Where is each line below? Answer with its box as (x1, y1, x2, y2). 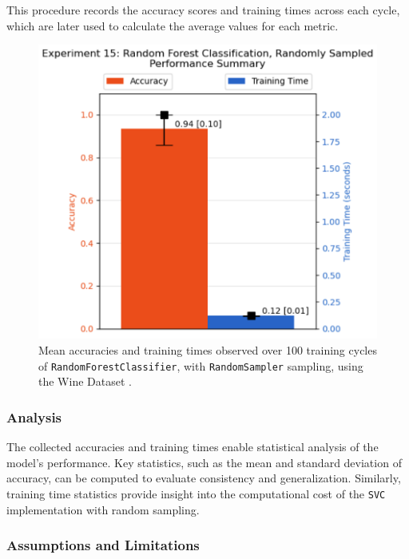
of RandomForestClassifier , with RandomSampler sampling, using (38, 357, 363, 374)
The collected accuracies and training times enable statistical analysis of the (6, 438, 379, 455)
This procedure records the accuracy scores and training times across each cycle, (6, 2, 400, 18)
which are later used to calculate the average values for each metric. (6, 17, 339, 34)
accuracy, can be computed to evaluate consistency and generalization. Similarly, (6, 470, 401, 486)
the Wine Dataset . (38, 373, 132, 390)
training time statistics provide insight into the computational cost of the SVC (6, 485, 386, 502)
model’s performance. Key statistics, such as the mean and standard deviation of (6, 454, 402, 470)
